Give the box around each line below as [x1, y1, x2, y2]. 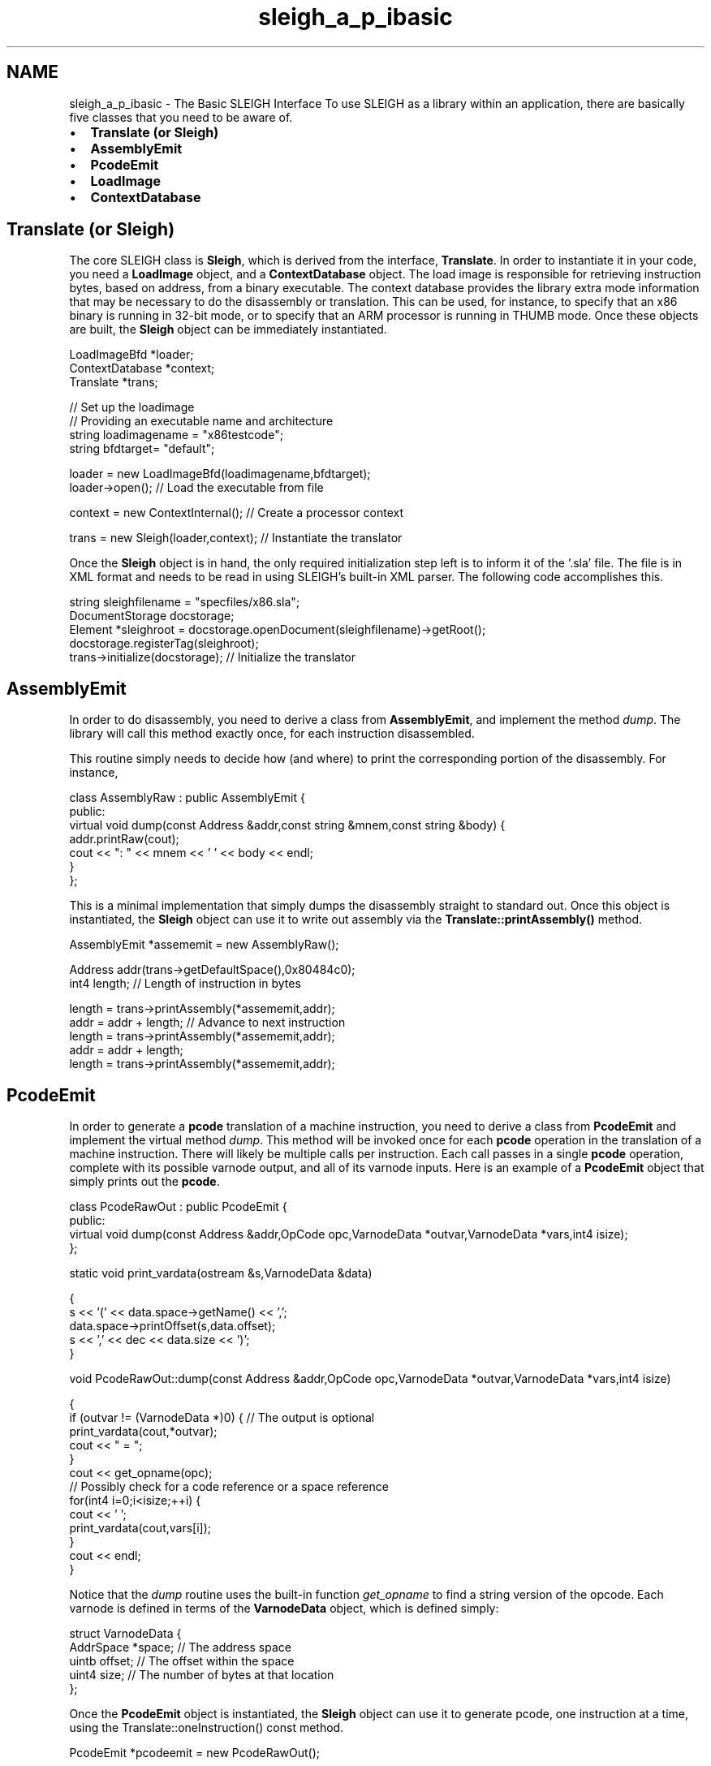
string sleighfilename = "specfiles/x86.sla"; [69, 595, 300, 609]
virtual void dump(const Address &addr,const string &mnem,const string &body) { [69, 818, 506, 833]
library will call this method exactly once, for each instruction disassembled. [69, 726, 475, 741]
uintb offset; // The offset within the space [69, 1654, 295, 1669]
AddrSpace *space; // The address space [69, 1640, 291, 1655]
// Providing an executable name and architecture [69, 414, 334, 429]
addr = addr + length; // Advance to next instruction [69, 1015, 346, 1030]
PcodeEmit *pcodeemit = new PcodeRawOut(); [69, 1746, 321, 1760]
